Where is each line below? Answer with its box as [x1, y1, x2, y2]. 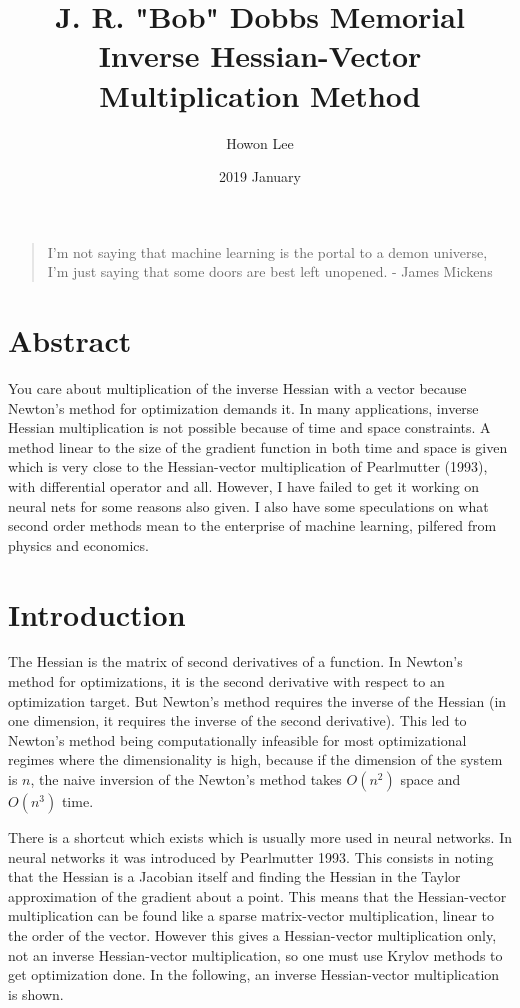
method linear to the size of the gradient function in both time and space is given [8, 436, 508, 457]
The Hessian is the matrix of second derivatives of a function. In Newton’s [8, 651, 463, 672]
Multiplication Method [99, 74, 421, 115]
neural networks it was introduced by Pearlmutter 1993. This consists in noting [8, 846, 494, 867]
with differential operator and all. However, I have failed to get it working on [8, 475, 480, 496]
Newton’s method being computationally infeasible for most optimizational [8, 729, 467, 750]
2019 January [219, 166, 301, 187]
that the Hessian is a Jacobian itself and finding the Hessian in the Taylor [8, 866, 461, 887]
